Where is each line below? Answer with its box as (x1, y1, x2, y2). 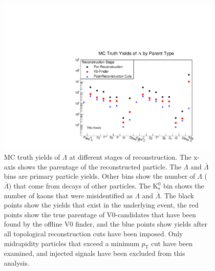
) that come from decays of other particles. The (8, 181, 151, 191)
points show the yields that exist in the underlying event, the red (4, 200, 199, 210)
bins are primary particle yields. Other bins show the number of (4, 171, 195, 181)
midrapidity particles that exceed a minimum (4, 238, 140, 248)
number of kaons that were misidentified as (4, 190, 133, 200)
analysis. (4, 257, 29, 268)
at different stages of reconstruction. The (69, 152, 192, 162)
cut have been (151, 238, 193, 248)
